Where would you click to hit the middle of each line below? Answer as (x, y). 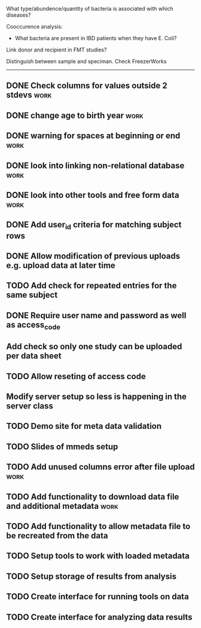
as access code (33, 325)
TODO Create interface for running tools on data (98, 597)
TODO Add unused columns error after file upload (100, 467)
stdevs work (29, 95)
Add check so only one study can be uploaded (94, 347)
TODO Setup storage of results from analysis (91, 576)
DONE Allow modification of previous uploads (93, 256)
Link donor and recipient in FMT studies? (57, 50)
